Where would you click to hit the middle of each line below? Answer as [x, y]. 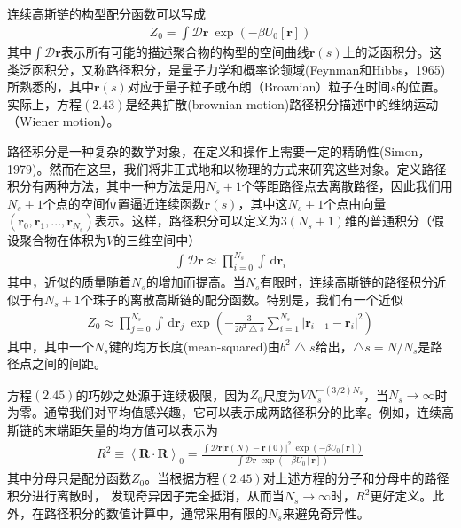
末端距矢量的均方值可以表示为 [131, 429]
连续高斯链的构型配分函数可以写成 [106, 13]
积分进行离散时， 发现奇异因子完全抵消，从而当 [146, 496]
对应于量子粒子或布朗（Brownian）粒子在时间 [259, 87]
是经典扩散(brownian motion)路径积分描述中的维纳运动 [282, 103]
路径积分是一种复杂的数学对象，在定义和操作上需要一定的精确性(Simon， [219, 151]
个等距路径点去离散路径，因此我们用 [347, 186]
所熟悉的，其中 [51, 87]
